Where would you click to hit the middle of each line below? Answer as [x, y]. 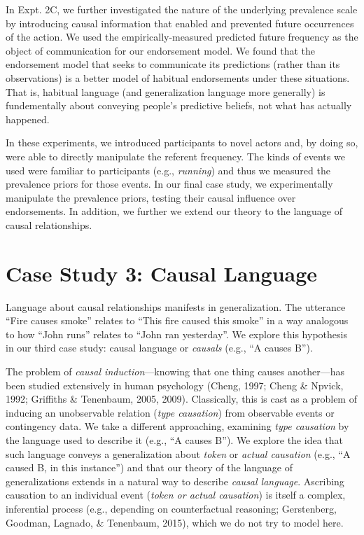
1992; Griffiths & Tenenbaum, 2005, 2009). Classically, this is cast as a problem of [181, 399]
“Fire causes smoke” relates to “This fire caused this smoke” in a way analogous [177, 320]
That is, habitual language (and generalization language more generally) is [166, 91]
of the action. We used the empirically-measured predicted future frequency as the [182, 37]
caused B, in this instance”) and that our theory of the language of [149, 467]
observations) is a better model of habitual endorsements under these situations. [178, 77]
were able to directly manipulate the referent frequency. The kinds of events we [175, 156]
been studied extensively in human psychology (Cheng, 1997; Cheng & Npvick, [175, 385]
